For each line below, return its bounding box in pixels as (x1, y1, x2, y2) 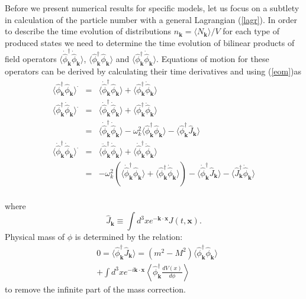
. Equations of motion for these (156, 53, 269, 65)
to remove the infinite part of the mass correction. (5, 282, 186, 295)
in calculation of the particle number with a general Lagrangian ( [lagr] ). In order (5, 13, 298, 25)
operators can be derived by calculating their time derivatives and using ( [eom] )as (5, 65, 302, 77)
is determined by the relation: (75, 230, 183, 243)
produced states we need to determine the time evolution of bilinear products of (5, 36, 295, 48)
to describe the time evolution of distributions (5, 25, 172, 37)
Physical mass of (5, 230, 65, 243)
